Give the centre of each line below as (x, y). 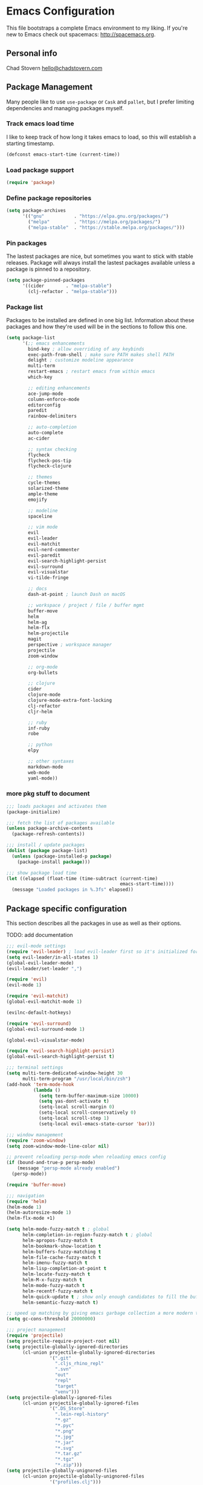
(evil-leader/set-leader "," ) (44, 968)
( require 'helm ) (27, 1201)
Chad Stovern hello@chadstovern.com (54, 68)
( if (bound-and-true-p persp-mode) (51, 1163)
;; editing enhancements (59, 388)
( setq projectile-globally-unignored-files (62, 1471)
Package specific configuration (66, 909)
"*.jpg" (64, 1437)
